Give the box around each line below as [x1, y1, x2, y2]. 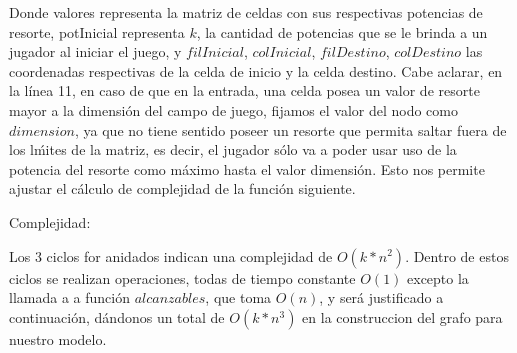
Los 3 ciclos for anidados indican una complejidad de [9, 245, 333, 266]
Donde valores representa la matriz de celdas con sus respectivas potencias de [9, 2, 483, 22]
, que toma [205, 287, 272, 308]
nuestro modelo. [9, 328, 107, 349]
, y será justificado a [319, 287, 444, 308]
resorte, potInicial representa [9, 21, 185, 42]
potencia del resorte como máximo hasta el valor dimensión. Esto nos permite [9, 158, 485, 179]
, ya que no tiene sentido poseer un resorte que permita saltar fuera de [74, 119, 507, 140]
